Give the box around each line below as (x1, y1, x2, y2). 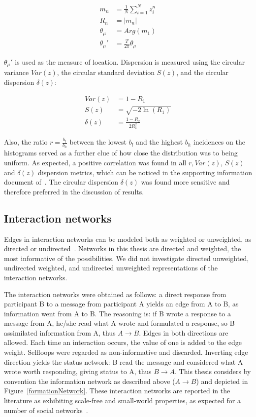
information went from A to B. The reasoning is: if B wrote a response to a (4, 308, 231, 318)
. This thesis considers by (175, 366, 251, 377)
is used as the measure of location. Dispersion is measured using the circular (15, 56, 245, 67)
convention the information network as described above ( (4, 376, 175, 386)
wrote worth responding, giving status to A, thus (4, 366, 152, 377)
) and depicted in (196, 376, 248, 386)
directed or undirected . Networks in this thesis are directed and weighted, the (4, 243, 241, 254)
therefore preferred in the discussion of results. (4, 186, 144, 196)
